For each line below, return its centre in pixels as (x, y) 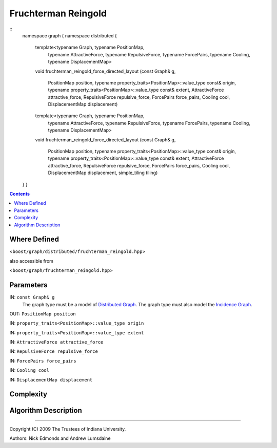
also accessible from (32, 261)
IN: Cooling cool (29, 370)
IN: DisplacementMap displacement (51, 379)
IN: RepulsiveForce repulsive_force (54, 351)
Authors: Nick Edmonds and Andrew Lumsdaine (60, 438)
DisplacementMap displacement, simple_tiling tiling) (103, 173)
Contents (20, 194)
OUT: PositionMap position (43, 314)
